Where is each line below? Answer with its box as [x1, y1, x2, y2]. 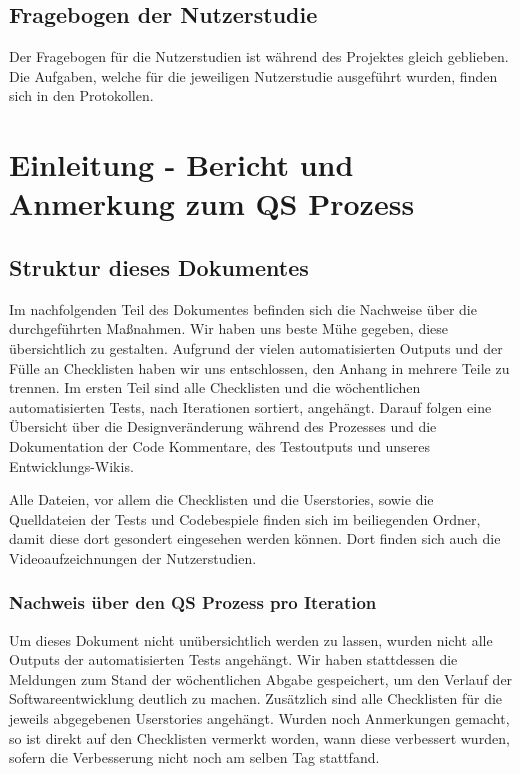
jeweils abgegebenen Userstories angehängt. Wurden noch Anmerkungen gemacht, [9, 708, 510, 729]
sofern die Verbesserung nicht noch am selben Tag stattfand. [9, 747, 380, 768]
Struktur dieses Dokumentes [9, 251, 309, 282]
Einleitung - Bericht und [9, 144, 354, 185]
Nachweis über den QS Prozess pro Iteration [9, 590, 377, 615]
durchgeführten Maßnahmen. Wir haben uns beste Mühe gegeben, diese [9, 318, 449, 339]
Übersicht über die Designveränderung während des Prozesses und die [9, 416, 437, 437]
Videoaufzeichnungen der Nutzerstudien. [9, 547, 257, 568]
